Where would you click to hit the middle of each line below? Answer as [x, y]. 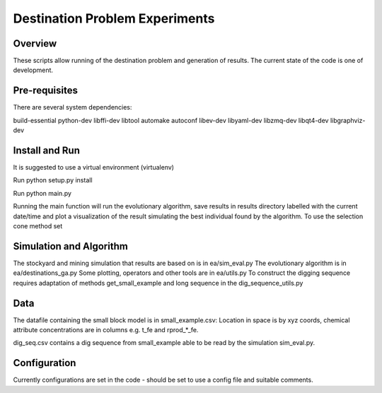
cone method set [38, 226]
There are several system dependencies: [73, 107]
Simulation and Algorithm [71, 246]
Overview [35, 43]
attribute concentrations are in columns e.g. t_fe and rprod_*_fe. [106, 329]
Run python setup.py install [53, 180]
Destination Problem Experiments [114, 18]
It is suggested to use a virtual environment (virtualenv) [94, 168]
